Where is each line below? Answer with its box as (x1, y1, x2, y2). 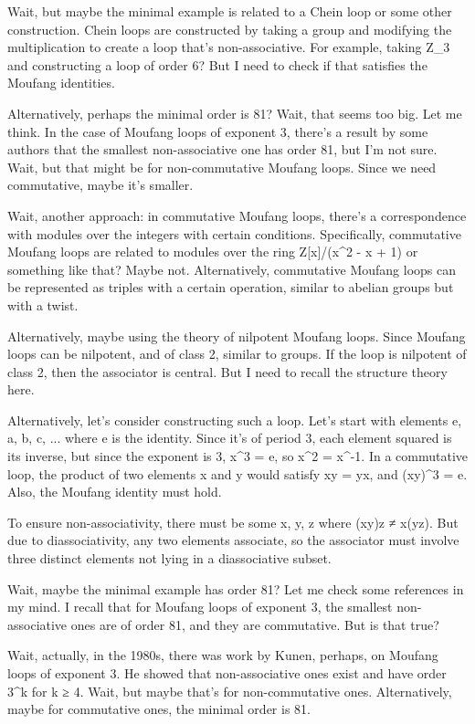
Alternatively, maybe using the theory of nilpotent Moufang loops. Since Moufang (7, 326, 466, 345)
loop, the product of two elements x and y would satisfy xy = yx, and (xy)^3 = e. (7, 464, 468, 483)
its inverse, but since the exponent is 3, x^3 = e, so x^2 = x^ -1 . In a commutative (7, 446, 469, 466)
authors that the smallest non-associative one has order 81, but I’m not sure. (7, 140, 438, 159)
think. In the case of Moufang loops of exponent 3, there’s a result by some (7, 121, 428, 141)
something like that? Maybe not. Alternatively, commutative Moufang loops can (7, 259, 456, 278)
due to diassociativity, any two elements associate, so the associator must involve (7, 530, 459, 550)
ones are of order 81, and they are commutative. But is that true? (70, 614, 439, 634)
